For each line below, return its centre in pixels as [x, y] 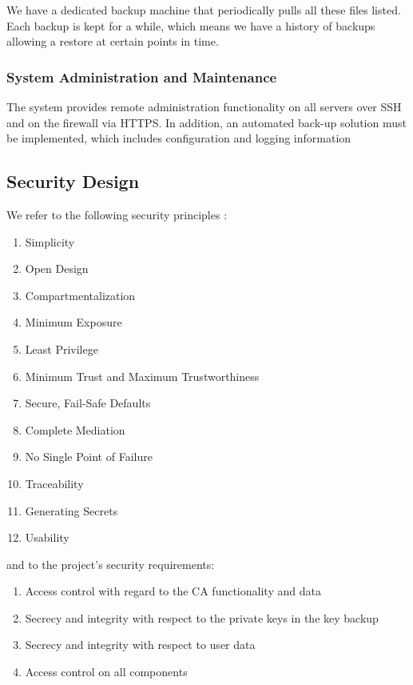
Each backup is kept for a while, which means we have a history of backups [191, 25]
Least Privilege [62, 349]
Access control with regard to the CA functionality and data [173, 591]
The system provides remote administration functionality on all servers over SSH [204, 106]
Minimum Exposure [73, 322]
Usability [47, 537]
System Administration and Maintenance [142, 76]
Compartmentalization [80, 295]
